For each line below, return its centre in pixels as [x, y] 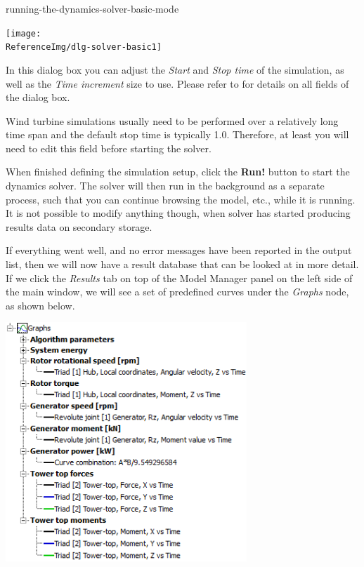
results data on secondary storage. [79, 226]
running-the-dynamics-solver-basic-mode [92, 8]
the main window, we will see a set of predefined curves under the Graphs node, [177, 292]
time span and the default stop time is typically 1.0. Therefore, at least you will [177, 134]
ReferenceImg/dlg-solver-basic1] [84, 47]
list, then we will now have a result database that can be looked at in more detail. [182, 264]
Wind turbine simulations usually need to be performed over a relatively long [172, 120]
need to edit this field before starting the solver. [109, 148]
